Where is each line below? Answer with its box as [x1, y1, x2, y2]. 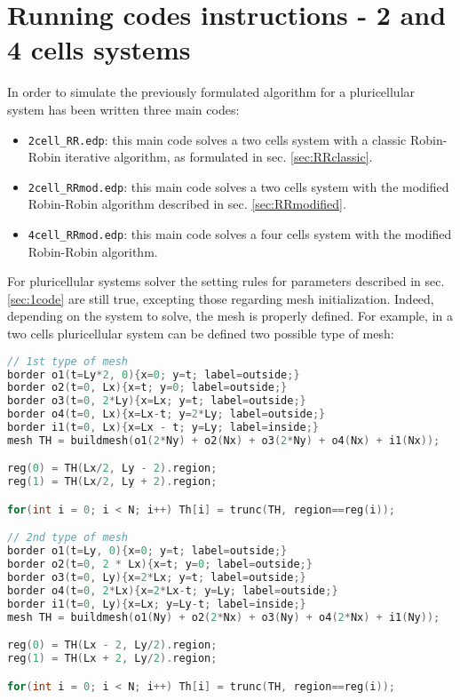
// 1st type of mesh [7, 354, 129, 368]
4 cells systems [7, 31, 191, 68]
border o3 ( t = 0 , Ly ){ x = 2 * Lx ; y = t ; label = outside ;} [7, 570, 306, 584]
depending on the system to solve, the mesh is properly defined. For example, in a [7, 306, 453, 325]
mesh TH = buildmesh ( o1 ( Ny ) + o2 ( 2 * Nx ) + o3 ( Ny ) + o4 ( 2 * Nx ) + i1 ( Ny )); [7, 610, 440, 624]
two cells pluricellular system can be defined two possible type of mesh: [7, 324, 394, 343]
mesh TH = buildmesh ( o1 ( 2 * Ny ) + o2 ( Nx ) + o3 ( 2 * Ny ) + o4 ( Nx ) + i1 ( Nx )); [7, 434, 440, 447]
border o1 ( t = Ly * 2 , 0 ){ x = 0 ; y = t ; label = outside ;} [7, 368, 300, 381]
